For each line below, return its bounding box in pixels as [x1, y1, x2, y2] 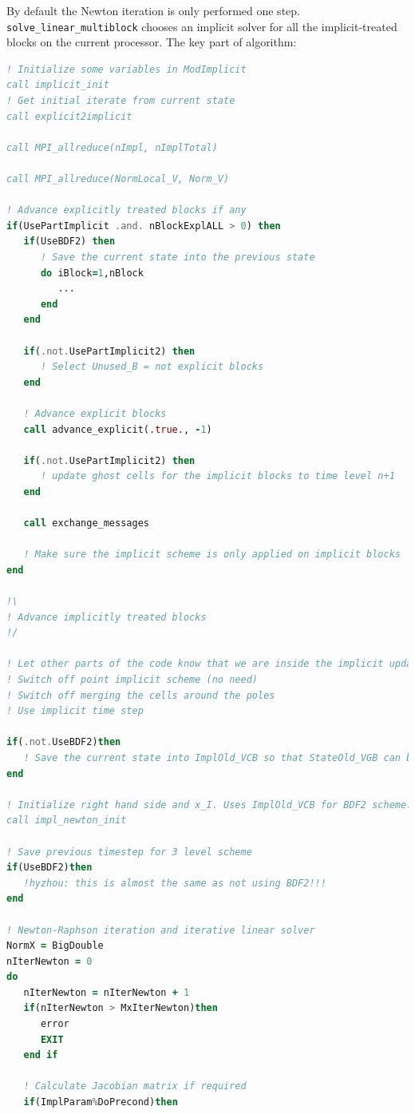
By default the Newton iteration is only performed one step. [6, 2, 300, 18]
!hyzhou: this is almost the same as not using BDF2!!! [23, 877, 326, 889]
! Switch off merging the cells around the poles [6, 689, 275, 701]
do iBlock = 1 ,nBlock [40, 267, 144, 279]
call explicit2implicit [6, 110, 132, 122]
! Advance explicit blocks [23, 407, 167, 419]
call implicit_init [6, 79, 109, 91]
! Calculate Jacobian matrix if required [23, 1080, 247, 1092]
